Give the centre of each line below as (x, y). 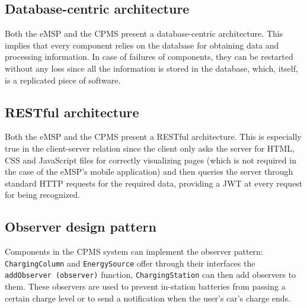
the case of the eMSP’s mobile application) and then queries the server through (149, 171)
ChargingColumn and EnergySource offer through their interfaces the (130, 263)
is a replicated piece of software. (63, 80)
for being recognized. (42, 195)
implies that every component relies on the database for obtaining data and (142, 45)
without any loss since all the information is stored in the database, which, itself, (151, 68)
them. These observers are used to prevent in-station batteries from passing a (145, 286)
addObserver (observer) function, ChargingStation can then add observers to (151, 275)
